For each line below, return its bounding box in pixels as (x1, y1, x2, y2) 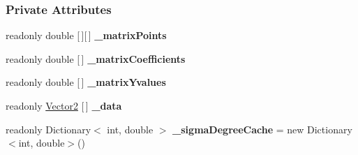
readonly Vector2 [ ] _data (6, 98, 122, 112)
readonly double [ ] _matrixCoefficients (6, 51, 186, 66)
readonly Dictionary (6, 121, 91, 136)
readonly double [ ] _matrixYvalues (6, 75, 166, 89)
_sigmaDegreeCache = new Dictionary (172, 121, 352, 136)
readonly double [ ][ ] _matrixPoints (6, 28, 167, 43)
